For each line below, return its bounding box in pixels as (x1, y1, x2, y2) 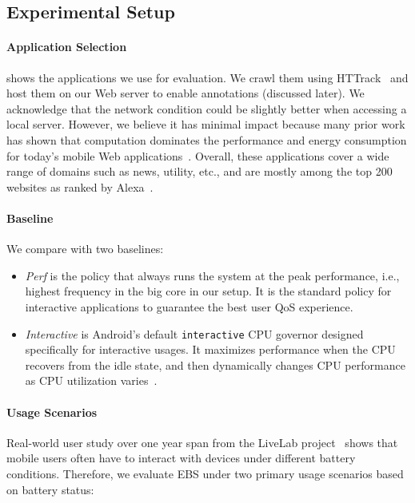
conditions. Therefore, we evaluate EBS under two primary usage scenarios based (6, 465, 404, 481)
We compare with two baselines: (6, 240, 164, 257)
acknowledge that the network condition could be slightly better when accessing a (6, 100, 407, 117)
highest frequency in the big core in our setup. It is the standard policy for (25, 283, 392, 299)
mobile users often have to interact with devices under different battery (6, 450, 356, 466)
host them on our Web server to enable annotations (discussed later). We (6, 85, 365, 101)
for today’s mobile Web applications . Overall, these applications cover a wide (6, 147, 389, 164)
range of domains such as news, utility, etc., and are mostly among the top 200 (6, 163, 393, 180)
